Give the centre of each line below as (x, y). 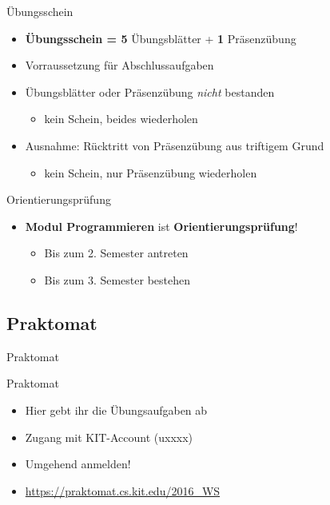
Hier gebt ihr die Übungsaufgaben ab (116, 410)
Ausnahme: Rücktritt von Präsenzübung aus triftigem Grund (175, 145)
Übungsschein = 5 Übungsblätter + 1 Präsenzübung (161, 38)
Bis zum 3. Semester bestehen (117, 279)
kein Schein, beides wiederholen (121, 119)
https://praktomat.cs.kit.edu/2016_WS (123, 490)
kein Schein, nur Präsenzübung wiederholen (151, 172)
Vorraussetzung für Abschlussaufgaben (119, 65)
